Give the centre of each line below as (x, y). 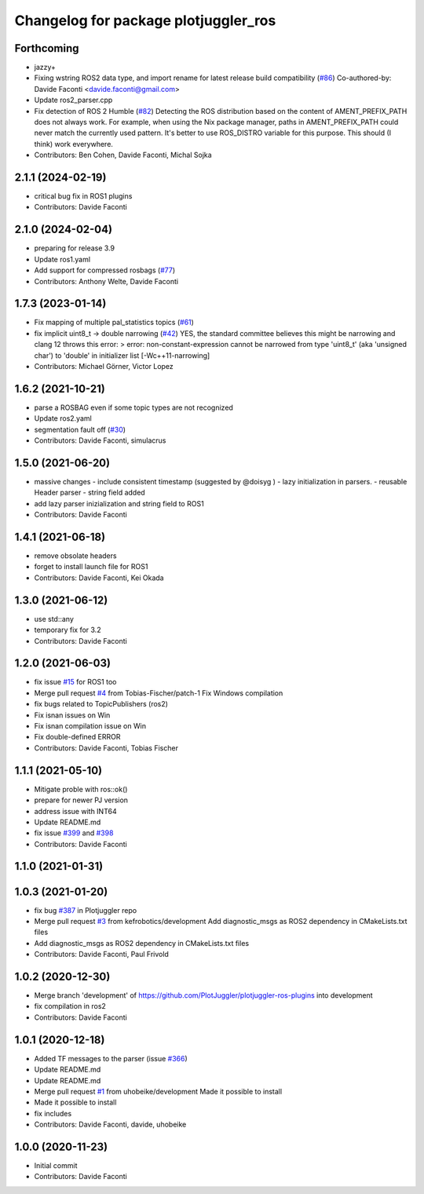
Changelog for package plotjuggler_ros (145, 20)
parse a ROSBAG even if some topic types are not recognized (133, 407)
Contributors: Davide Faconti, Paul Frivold (101, 955)
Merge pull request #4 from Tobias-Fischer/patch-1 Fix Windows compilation (159, 693)
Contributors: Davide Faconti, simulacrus (100, 440)
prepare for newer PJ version (81, 800)
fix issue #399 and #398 (74, 833)
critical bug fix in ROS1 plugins (83, 196)
